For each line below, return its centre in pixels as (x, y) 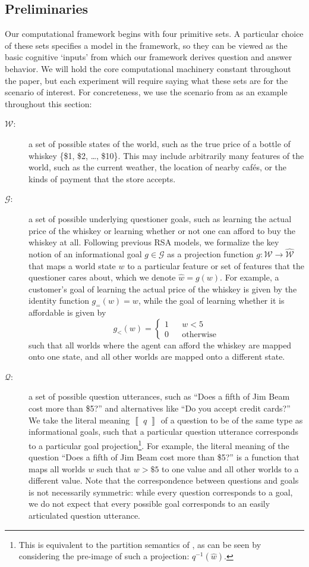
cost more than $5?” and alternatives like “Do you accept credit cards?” (160, 408)
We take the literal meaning (79, 420)
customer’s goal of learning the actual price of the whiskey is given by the (163, 289)
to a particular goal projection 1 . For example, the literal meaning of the (159, 444)
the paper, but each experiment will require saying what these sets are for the (146, 80)
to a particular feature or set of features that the (216, 265)
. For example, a (250, 277)
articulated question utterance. (85, 515)
